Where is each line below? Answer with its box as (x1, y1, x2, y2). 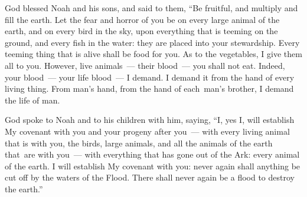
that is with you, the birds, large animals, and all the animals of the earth (5, 136, 273, 149)
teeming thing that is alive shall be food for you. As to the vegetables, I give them (5, 48, 302, 60)
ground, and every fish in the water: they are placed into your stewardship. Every (5, 36, 300, 48)
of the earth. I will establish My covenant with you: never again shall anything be (5, 159, 301, 172)
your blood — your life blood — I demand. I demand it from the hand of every (5, 71, 295, 83)
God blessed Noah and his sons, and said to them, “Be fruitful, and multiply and (5, 2, 298, 14)
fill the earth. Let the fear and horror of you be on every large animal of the (5, 13, 280, 25)
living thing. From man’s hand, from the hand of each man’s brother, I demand (5, 82, 294, 95)
